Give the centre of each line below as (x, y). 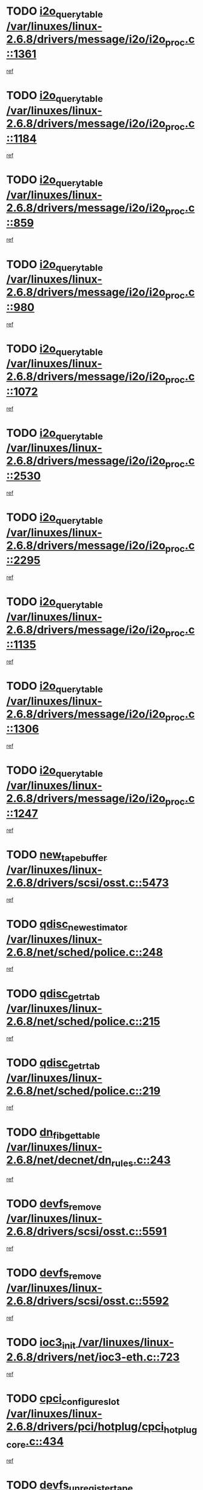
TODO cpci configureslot (63, 1399)
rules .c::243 (141, 1161)
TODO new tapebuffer (57, 856)
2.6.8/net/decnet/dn (59, 1160)
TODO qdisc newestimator (67, 925)
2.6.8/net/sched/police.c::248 (85, 952)
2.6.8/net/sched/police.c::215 (83, 1021)
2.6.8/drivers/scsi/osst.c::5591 (87, 1231)
